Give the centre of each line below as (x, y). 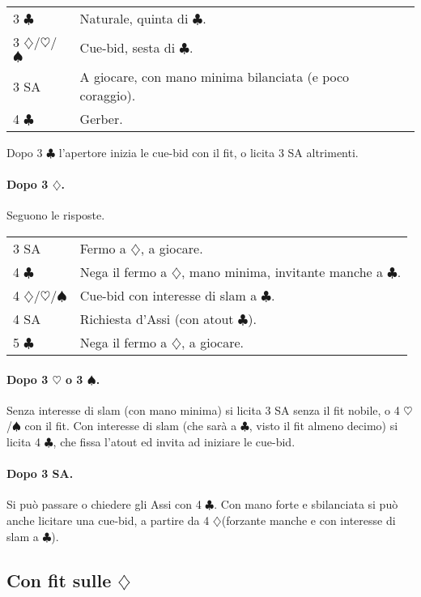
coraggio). (108, 95)
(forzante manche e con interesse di (308, 520)
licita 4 (23, 441)
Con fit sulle (59, 580)
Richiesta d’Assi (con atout (157, 318)
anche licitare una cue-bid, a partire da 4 (108, 520)
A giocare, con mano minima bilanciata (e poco (215, 77)
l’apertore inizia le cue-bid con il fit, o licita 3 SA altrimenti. (208, 152)
